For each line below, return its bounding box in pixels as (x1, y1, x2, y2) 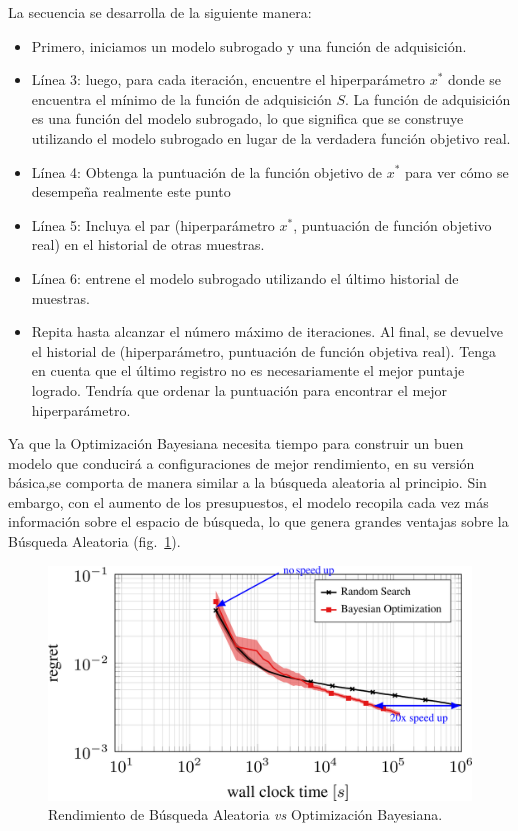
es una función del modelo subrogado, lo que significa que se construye (31, 108, 464, 129)
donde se (448, 69, 502, 90)
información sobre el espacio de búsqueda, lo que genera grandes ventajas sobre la (8, 511, 509, 532)
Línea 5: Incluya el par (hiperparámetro (31, 214, 275, 235)
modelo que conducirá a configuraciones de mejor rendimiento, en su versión (8, 452, 475, 473)
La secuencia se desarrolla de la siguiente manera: (8, 2, 312, 22)
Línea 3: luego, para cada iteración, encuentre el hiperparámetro (31, 69, 426, 90)
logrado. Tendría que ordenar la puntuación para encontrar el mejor (31, 379, 448, 400)
